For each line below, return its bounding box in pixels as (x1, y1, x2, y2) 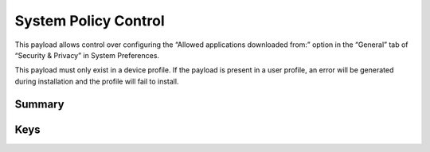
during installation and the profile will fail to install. (14, 76, 179, 86)
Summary (14, 97, 64, 111)
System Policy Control (14, 12, 165, 29)
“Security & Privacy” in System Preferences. (14, 50, 159, 60)
